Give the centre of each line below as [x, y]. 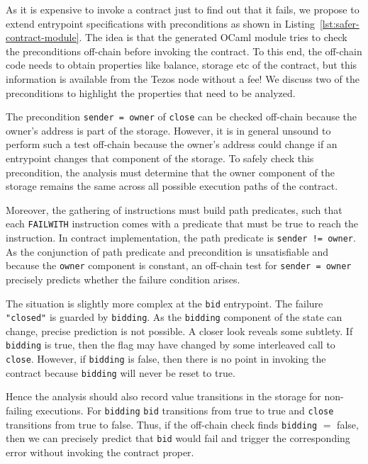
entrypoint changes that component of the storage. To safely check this [160, 158]
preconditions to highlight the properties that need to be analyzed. [151, 92]
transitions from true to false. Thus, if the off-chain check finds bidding [162, 424]
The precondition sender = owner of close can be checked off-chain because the [182, 117]
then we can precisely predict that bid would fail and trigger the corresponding [178, 438]
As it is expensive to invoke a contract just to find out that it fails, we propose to [183, 9]
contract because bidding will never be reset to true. [121, 372]
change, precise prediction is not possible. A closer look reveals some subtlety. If [179, 330]
